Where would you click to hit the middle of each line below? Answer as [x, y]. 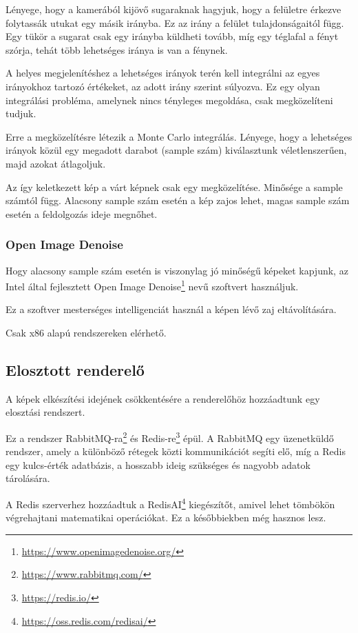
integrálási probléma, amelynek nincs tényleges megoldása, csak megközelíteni [169, 100]
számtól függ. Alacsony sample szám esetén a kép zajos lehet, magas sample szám [178, 200]
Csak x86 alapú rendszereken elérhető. [86, 332]
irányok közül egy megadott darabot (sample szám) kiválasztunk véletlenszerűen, [176, 150]
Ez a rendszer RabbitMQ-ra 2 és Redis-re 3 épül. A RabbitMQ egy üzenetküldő [170, 436]
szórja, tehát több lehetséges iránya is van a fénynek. [117, 49]
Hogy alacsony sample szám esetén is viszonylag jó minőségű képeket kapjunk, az [177, 270]
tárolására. [28, 478]
